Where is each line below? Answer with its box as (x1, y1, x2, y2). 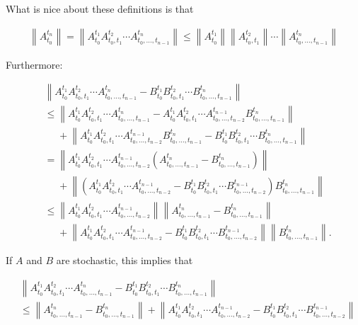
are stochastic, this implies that (56, 253, 193, 268)
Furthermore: (6, 57, 63, 72)
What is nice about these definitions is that (6, 1, 194, 16)
